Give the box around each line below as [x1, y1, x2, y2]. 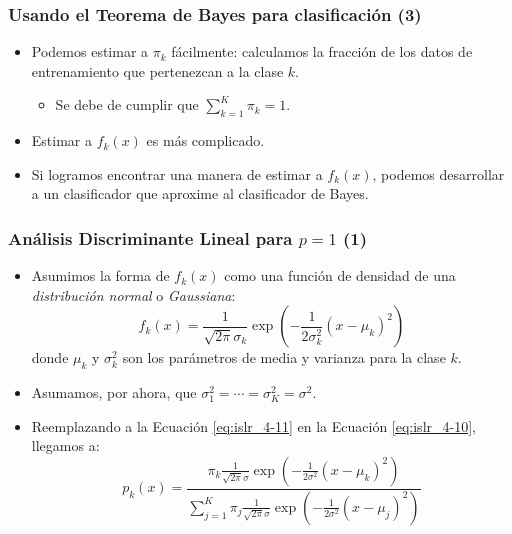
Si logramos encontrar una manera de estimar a [31, 163, 323, 184]
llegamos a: [31, 435, 100, 456]
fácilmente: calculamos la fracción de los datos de [171, 41, 473, 62]
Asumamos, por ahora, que [31, 382, 197, 403]
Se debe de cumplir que [55, 94, 199, 115]
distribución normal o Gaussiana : [31, 284, 236, 305]
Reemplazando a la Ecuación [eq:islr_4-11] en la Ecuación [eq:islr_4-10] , [31, 415, 476, 436]
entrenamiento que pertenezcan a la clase [31, 60, 284, 81]
